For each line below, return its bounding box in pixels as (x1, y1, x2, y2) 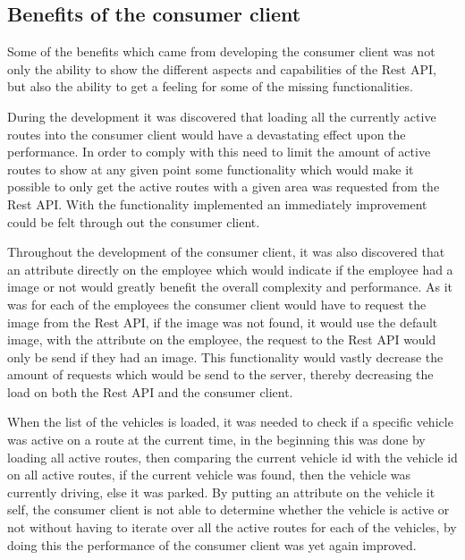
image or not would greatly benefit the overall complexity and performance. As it (7, 277, 453, 296)
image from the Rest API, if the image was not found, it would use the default (7, 312, 438, 331)
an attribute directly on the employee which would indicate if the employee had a (7, 259, 453, 278)
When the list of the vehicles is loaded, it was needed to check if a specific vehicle (7, 412, 453, 431)
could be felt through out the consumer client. (7, 212, 260, 231)
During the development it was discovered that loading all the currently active (7, 106, 436, 125)
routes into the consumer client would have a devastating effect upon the (7, 124, 406, 143)
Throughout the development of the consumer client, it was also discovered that (7, 242, 445, 261)
